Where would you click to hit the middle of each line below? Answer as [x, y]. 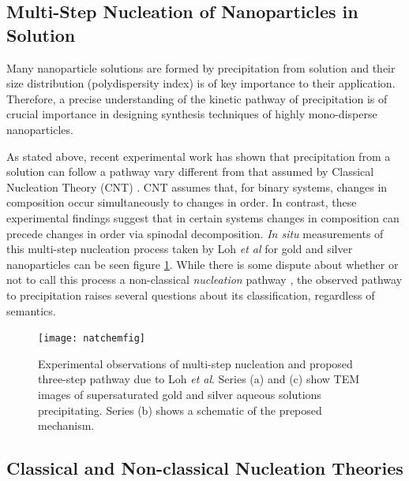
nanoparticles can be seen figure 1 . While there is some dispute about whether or [203, 264]
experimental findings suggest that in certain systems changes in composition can [203, 217]
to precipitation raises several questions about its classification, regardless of [191, 295]
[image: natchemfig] [92, 339]
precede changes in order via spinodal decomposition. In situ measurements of [195, 233]
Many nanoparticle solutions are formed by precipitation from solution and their [201, 67]
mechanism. [66, 425]
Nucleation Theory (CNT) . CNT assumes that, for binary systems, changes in [197, 186]
